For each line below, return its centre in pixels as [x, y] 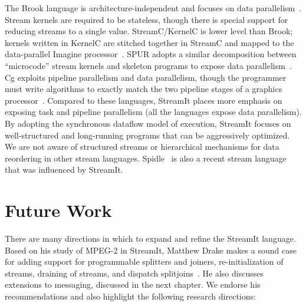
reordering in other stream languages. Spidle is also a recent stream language [146, 158]
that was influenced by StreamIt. [64, 170]
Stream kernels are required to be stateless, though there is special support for [147, 19]
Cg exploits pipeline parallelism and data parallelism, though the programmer [146, 77]
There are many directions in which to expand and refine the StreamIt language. [150, 238]
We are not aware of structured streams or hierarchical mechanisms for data [142, 147]
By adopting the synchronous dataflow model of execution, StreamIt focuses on [148, 123]
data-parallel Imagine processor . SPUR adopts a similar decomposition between [151, 54]
